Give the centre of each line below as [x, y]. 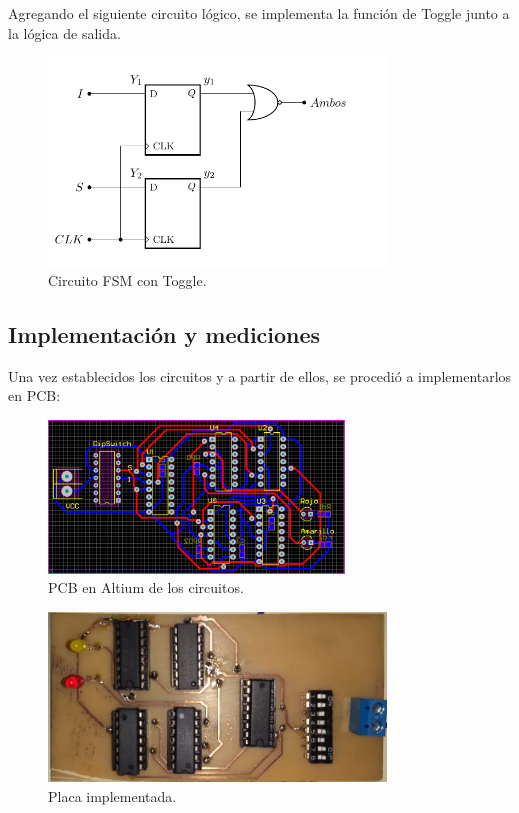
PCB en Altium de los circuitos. [146, 587]
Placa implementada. [112, 795]
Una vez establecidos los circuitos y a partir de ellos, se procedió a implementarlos [260, 375]
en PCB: [34, 395]
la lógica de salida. [64, 32]
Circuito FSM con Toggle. [127, 279]
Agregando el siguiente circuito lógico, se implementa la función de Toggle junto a [259, 13]
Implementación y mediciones [164, 333]
